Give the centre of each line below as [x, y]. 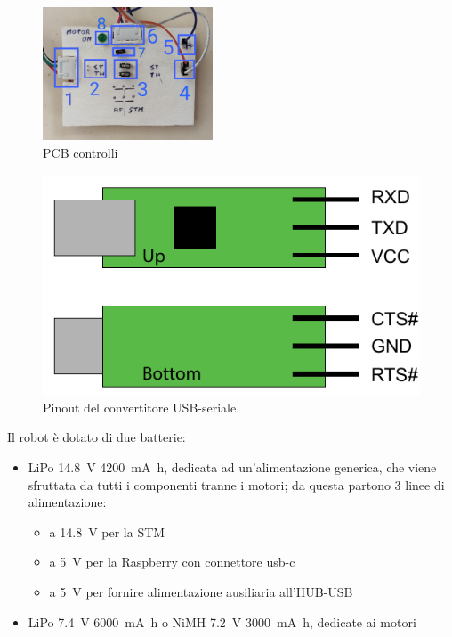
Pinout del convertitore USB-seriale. [141, 407]
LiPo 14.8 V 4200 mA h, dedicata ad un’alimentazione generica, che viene [232, 467]
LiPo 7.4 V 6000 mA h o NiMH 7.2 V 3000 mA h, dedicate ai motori [222, 621]
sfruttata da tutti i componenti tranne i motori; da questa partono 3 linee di [236, 484]
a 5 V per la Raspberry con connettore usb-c [172, 562]
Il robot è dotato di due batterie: [97, 437]
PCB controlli [81, 153]
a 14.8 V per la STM [107, 531]
